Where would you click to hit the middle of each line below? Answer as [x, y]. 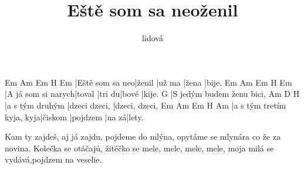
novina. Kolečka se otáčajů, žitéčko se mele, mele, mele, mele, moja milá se [139, 148]
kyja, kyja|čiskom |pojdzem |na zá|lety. [74, 116]
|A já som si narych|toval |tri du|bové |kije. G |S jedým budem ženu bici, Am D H [152, 94]
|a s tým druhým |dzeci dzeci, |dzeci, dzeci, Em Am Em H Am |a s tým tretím [146, 105]
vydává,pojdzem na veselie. [53, 159]
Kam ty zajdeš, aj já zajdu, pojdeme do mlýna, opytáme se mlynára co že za [143, 136]
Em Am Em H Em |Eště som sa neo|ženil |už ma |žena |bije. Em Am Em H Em [148, 82]
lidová [153, 38]
